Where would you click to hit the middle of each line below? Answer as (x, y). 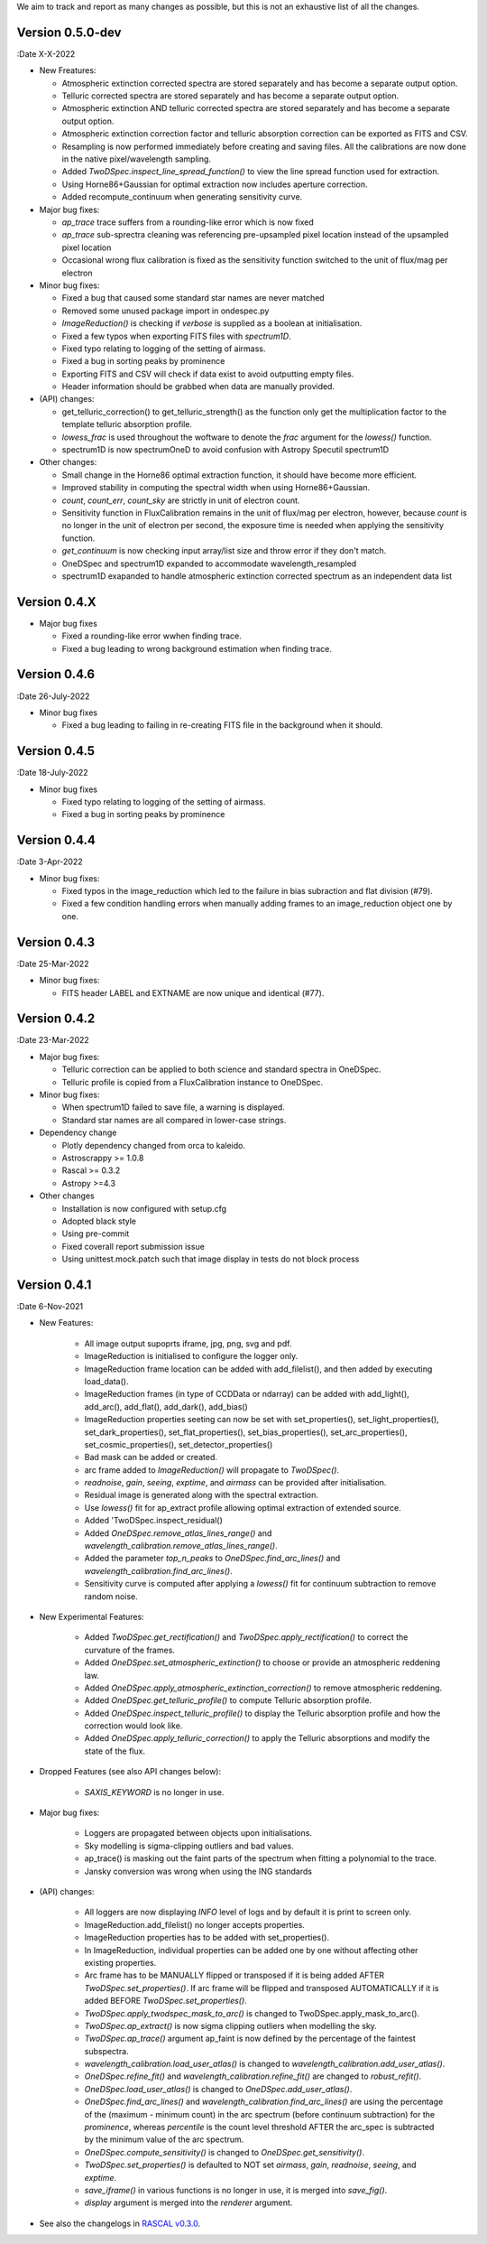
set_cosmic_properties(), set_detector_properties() (179, 1444)
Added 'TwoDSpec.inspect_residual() (153, 1521)
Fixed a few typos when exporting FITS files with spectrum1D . (177, 336)
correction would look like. (133, 1726)
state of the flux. (115, 1751)
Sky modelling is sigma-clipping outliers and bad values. (189, 1846)
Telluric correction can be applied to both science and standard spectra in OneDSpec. (221, 1069)
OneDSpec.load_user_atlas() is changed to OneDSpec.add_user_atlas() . (218, 2089)
